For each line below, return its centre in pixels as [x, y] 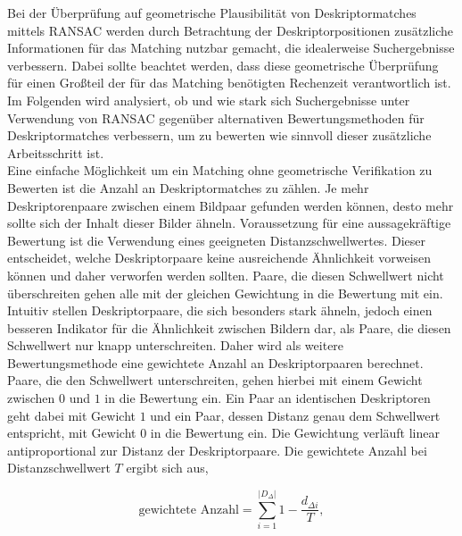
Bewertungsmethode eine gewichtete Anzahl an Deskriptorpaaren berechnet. [215, 362]
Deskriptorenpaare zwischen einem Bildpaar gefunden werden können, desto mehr [231, 205]
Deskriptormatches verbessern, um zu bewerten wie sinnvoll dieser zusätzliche [219, 135]
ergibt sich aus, [167, 468]
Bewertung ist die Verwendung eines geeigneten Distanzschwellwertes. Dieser [216, 240]
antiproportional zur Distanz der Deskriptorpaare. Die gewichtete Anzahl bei [217, 450]
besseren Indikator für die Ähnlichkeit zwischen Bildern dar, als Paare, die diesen [229, 327]
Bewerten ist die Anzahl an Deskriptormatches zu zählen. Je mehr [188, 187]
